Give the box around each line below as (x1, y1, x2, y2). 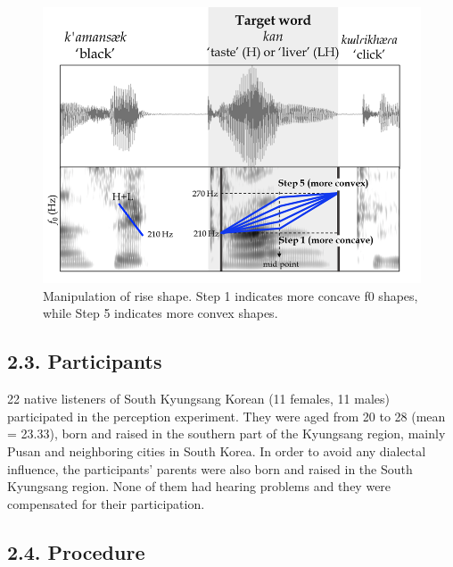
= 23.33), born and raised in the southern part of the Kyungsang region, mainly (7, 424, 446, 443)
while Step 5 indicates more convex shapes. (43, 304, 278, 322)
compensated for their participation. (7, 494, 205, 513)
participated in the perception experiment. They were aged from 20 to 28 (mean (7, 406, 446, 425)
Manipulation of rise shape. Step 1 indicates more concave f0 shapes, (43, 286, 418, 304)
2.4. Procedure (7, 538, 145, 565)
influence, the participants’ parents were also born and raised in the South (7, 459, 413, 478)
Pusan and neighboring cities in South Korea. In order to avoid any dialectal (7, 441, 426, 460)
